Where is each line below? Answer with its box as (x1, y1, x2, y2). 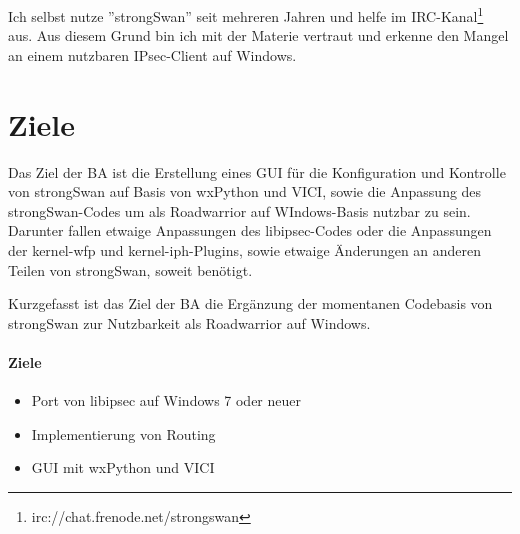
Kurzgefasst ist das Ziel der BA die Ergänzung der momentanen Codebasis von (8, 293, 493, 314)
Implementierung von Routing (31, 423, 216, 444)
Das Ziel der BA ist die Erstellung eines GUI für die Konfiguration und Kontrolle (8, 161, 506, 182)
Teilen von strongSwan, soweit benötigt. (8, 259, 253, 280)
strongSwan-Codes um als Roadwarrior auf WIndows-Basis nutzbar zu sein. (8, 200, 471, 221)
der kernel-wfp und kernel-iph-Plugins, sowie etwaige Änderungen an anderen (8, 239, 482, 260)
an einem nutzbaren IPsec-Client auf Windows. (8, 44, 297, 65)
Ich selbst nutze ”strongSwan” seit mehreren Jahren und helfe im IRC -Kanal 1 (8, 3, 484, 26)
